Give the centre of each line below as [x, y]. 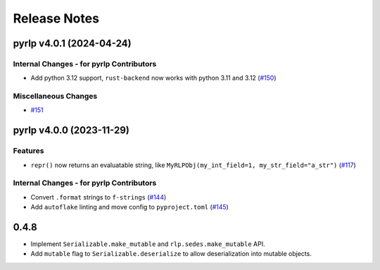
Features [28, 151]
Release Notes [56, 18]
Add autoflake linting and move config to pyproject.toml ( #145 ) [129, 207]
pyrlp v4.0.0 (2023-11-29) [71, 130]
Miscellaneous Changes [55, 97]
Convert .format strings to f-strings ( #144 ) [99, 197]
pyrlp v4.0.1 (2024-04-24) [72, 43]
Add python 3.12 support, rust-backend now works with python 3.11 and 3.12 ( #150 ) [154, 78]
